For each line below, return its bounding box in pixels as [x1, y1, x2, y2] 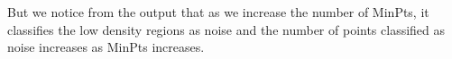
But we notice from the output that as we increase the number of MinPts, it [7, 3, 429, 21]
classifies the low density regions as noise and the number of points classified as [7, 20, 446, 38]
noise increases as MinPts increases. [7, 38, 205, 56]
